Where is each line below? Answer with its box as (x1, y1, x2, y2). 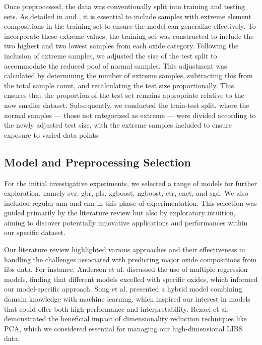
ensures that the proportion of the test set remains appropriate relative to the (4, 90, 244, 100)
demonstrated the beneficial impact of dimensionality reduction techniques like (4, 313, 247, 324)
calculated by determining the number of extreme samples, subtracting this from (4, 70, 253, 81)
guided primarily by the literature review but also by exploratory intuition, (4, 207, 236, 218)
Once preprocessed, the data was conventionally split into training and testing (4, 1, 245, 11)
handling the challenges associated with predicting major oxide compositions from (4, 254, 257, 264)
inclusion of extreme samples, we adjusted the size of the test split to (4, 50, 217, 61)
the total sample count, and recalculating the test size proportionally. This (4, 80, 234, 90)
